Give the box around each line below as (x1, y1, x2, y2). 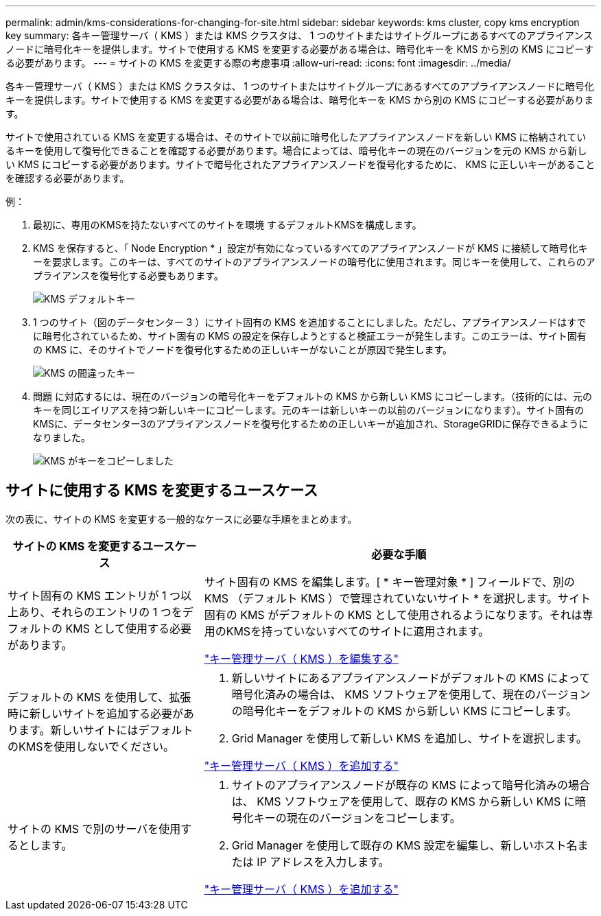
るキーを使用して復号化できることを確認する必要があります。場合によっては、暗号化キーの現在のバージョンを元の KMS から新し (5, 145, 587, 156)
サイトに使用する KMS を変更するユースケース (5, 482, 318, 500)
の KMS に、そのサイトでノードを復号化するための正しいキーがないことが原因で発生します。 (33, 344, 453, 355)
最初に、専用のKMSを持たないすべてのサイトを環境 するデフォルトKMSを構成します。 (33, 219, 422, 231)
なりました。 (33, 432, 91, 443)
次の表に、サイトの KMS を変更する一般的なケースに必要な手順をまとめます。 (5, 513, 357, 525)
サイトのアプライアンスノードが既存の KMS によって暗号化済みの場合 (231, 777, 590, 792)
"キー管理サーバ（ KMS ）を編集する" (204, 651, 399, 666)
